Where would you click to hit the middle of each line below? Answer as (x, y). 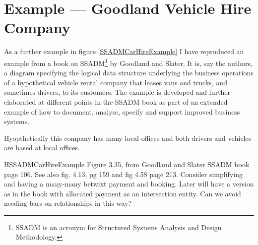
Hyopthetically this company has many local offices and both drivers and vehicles (128, 138)
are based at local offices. (42, 148)
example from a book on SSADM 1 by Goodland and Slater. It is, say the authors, (128, 62)
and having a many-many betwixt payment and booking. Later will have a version (129, 184)
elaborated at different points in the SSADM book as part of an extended (116, 101)
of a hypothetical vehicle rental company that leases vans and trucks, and (116, 82)
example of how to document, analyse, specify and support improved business (122, 111)
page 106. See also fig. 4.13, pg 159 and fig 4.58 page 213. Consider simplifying (123, 174)
